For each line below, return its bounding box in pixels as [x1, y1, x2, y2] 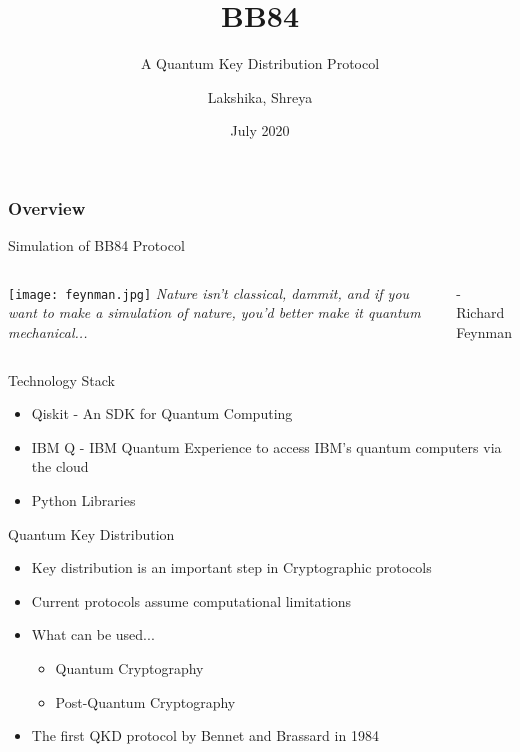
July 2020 [230, 120, 290, 141]
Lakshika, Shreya [207, 86, 313, 107]
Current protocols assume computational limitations [31, 590, 352, 611]
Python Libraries [31, 490, 136, 511]
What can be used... [31, 624, 155, 645]
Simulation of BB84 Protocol [8, 235, 185, 256]
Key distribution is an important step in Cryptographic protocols [31, 557, 432, 578]
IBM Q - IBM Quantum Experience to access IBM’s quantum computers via [31, 436, 502, 457]
